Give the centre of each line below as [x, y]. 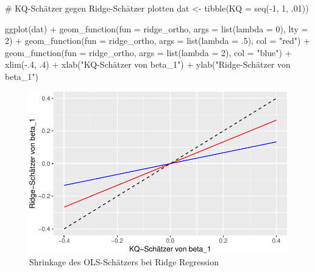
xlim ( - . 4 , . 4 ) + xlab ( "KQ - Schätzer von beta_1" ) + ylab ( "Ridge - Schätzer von [148, 64]
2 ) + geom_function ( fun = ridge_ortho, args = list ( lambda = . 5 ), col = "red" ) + [157, 41]
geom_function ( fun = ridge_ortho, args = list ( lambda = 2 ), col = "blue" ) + [148, 52]
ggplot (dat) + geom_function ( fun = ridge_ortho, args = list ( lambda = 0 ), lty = [157, 28]
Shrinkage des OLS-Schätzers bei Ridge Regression [124, 262]
